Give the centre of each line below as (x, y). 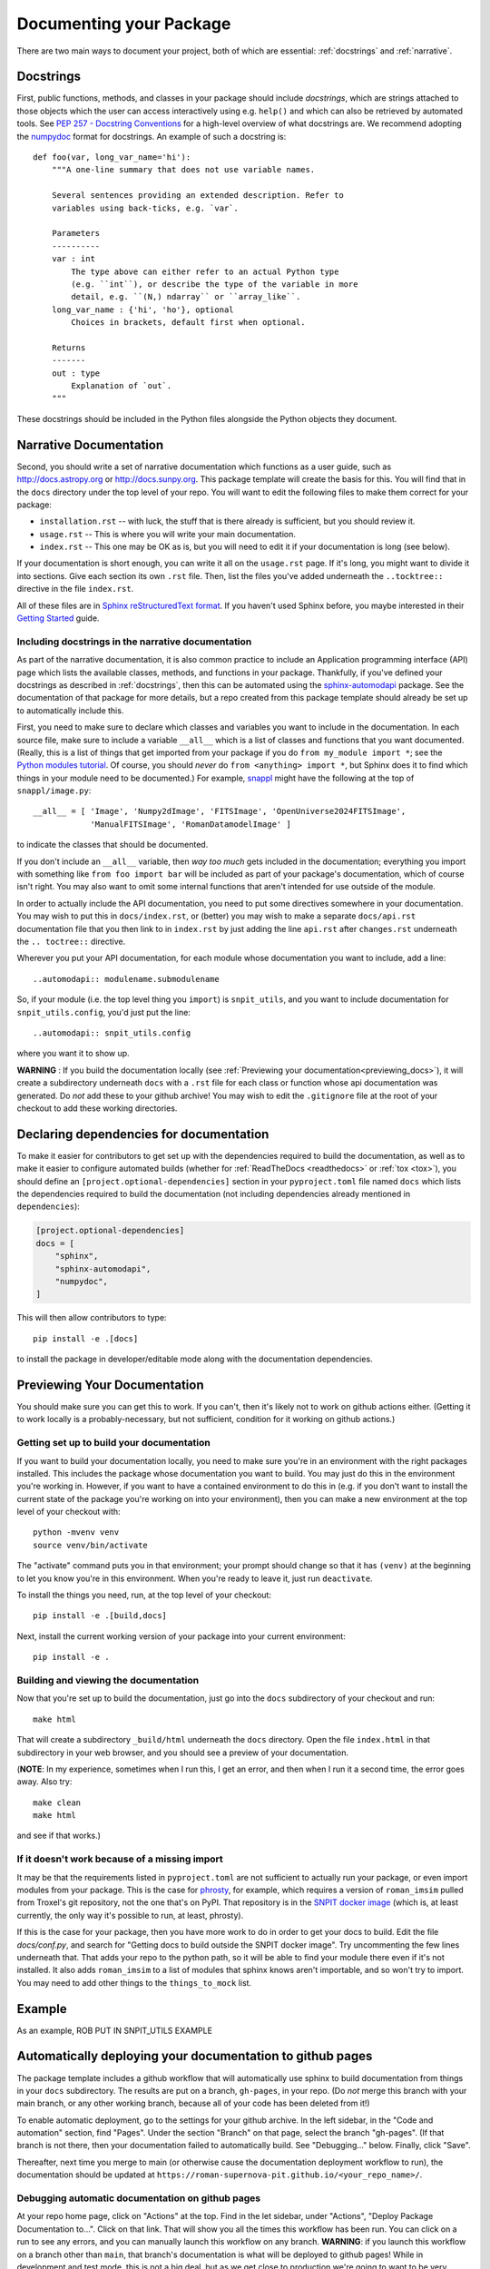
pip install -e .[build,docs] (100, 1616)
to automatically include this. (70, 710)
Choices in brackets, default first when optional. (188, 323)
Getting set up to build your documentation (113, 1443)
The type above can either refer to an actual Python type (205, 271)
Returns (69, 348)
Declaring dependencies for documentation (143, 1134)
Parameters (76, 233)
